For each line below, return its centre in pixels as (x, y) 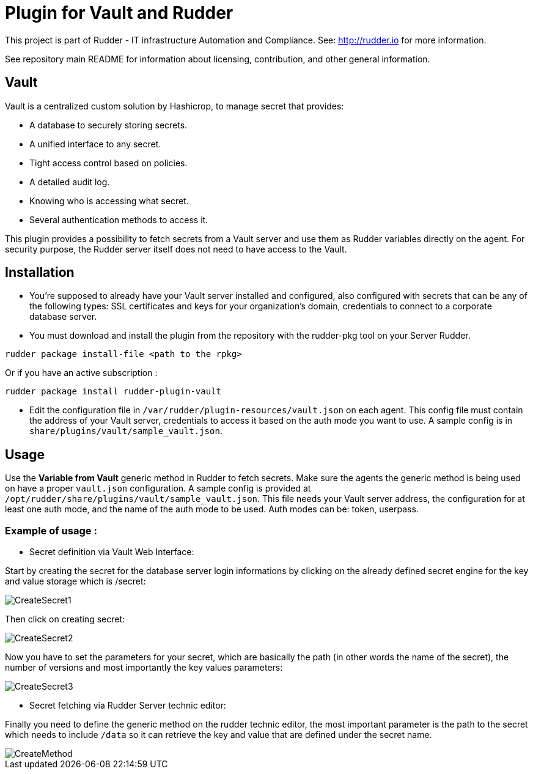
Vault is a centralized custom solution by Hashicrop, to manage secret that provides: (175, 106)
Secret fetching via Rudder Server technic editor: (128, 706)
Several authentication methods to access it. (119, 219)
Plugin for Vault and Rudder (119, 13)
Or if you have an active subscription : (81, 373)
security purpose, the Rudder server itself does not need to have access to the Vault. (176, 249)
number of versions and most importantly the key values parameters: (144, 668)
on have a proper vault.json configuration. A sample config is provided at (158, 488)
